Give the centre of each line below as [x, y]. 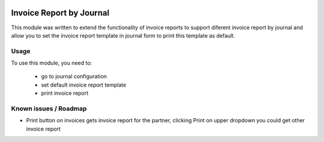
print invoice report [65, 93]
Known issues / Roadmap [49, 109]
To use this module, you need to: [52, 63]
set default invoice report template [84, 85]
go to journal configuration [74, 76]
